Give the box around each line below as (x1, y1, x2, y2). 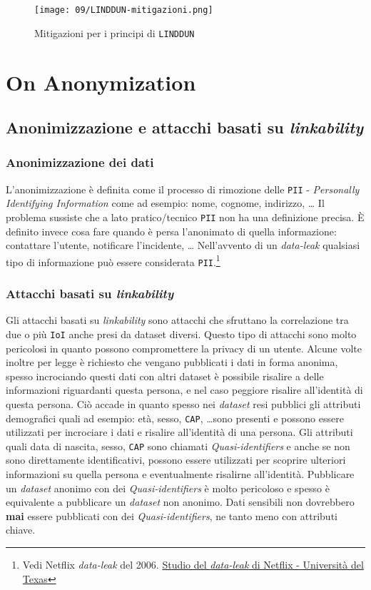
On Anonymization (6, 67, 196, 96)
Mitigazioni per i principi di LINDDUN (34, 25, 195, 40)
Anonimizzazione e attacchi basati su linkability (6, 116, 363, 138)
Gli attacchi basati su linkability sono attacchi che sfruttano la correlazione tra (6, 312, 349, 327)
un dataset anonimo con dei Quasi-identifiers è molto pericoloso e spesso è (6, 480, 330, 495)
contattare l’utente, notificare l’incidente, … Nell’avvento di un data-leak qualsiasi (6, 238, 360, 253)
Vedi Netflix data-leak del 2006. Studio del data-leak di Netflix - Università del (22, 557, 364, 571)
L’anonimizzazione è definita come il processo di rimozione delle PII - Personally (6, 181, 360, 196)
